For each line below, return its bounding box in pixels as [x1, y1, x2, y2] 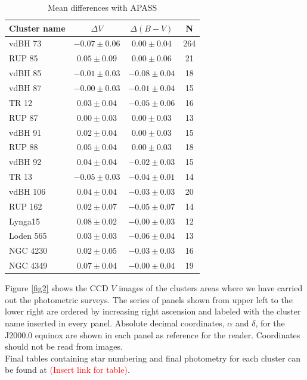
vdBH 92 [9, 155, 42, 168]
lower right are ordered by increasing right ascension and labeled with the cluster [5, 305, 301, 317]
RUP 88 [9, 141, 38, 153]
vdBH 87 [9, 81, 42, 94]
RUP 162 [9, 200, 42, 212]
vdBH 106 [9, 185, 46, 197]
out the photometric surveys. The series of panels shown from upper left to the [5, 293, 293, 306]
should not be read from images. [5, 340, 123, 353]
